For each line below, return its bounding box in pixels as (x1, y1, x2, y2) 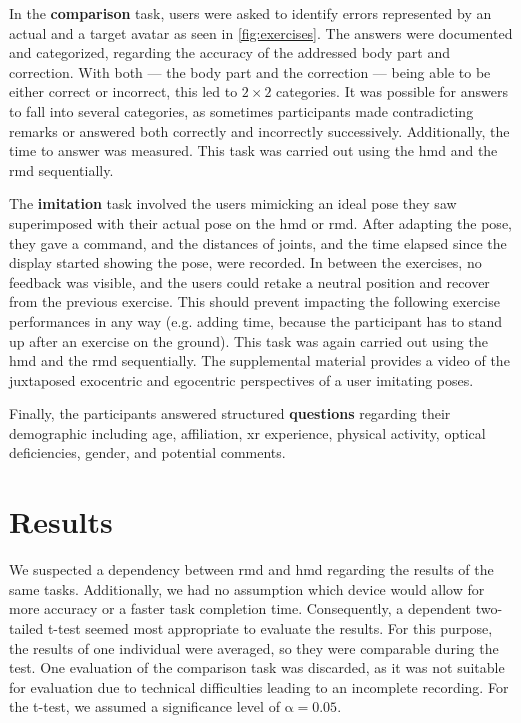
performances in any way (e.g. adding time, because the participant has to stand (9, 310, 503, 331)
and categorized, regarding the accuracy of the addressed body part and (9, 42, 451, 63)
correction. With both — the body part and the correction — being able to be (9, 61, 491, 82)
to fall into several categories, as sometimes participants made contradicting (9, 100, 474, 121)
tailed (9, 617, 44, 638)
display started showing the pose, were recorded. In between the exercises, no (9, 252, 482, 273)
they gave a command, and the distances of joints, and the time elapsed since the (9, 232, 507, 253)
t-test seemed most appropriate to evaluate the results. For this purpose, (47, 617, 493, 638)
